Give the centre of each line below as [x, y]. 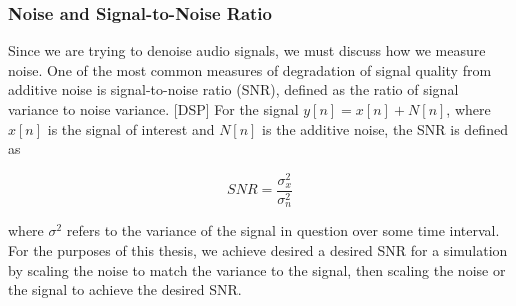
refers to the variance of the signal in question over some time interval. [283, 230]
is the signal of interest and [131, 128]
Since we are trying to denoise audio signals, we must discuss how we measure [247, 50]
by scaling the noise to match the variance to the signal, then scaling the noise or [257, 269]
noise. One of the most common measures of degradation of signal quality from [250, 69]
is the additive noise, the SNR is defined [385, 128]
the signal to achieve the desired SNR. [125, 289]
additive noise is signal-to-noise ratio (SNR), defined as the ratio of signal [233, 89]
